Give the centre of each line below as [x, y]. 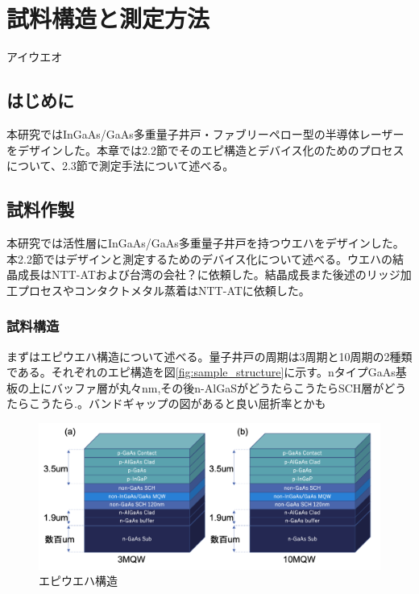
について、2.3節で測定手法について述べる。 [120, 166]
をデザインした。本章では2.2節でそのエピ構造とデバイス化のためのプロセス [205, 150]
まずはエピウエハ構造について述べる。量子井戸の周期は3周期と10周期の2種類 [209, 356]
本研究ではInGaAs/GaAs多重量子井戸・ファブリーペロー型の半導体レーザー [205, 133]
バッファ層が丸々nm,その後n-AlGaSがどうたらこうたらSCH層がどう [229, 387]
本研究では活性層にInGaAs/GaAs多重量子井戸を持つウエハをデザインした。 [205, 242]
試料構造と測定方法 [108, 18]
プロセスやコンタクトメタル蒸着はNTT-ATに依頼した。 [164, 290]
